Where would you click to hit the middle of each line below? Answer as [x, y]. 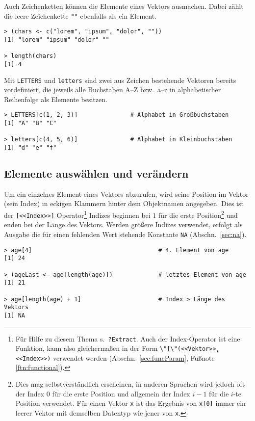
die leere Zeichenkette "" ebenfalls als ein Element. [80, 15]
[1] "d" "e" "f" [30, 148]
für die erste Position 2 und [198, 214]
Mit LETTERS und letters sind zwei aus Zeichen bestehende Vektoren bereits [120, 80]
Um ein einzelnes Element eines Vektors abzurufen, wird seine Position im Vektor [126, 194]
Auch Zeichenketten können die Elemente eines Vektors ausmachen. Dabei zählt [124, 6]
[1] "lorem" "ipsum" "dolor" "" [57, 39]
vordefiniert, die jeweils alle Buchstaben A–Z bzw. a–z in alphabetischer [113, 90]
